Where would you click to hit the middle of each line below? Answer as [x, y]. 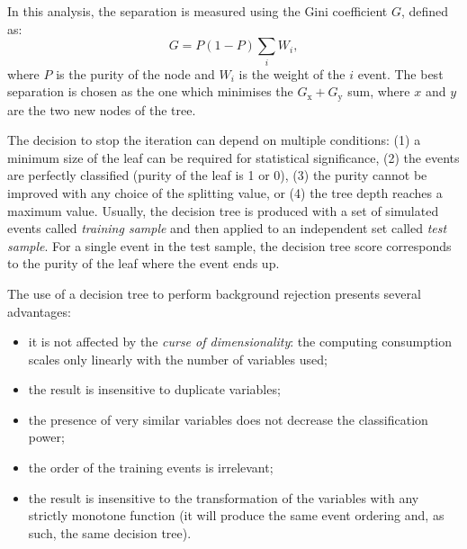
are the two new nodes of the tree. [102, 109]
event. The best [400, 73]
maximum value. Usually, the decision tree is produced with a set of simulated [223, 210]
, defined [425, 11]
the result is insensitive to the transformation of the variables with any [224, 497]
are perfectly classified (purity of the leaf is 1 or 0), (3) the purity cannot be [217, 175]
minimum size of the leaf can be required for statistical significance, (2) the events [233, 157]
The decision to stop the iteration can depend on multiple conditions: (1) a [214, 140]
